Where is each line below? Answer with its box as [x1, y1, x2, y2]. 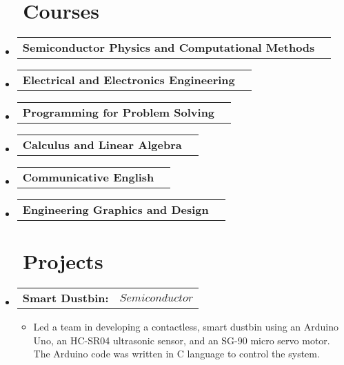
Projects [23, 247, 103, 275]
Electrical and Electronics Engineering [22, 72, 235, 88]
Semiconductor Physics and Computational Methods [22, 39, 315, 56]
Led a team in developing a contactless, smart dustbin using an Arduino [33, 319, 339, 334]
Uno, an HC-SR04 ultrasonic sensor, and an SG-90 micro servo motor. [33, 333, 330, 347]
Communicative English [22, 169, 154, 186]
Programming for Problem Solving [22, 104, 215, 121]
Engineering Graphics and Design [22, 201, 209, 218]
